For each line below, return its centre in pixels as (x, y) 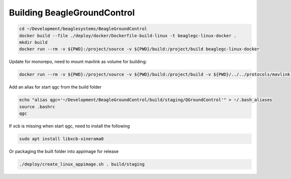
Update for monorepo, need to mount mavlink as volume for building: (78, 62)
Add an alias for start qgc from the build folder (55, 87)
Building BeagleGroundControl (72, 13)
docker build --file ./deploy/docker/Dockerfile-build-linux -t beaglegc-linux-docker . (128, 36)
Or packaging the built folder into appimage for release (64, 151)
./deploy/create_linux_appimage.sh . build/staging (82, 164)
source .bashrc (37, 107)
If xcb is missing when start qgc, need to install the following (70, 126)
